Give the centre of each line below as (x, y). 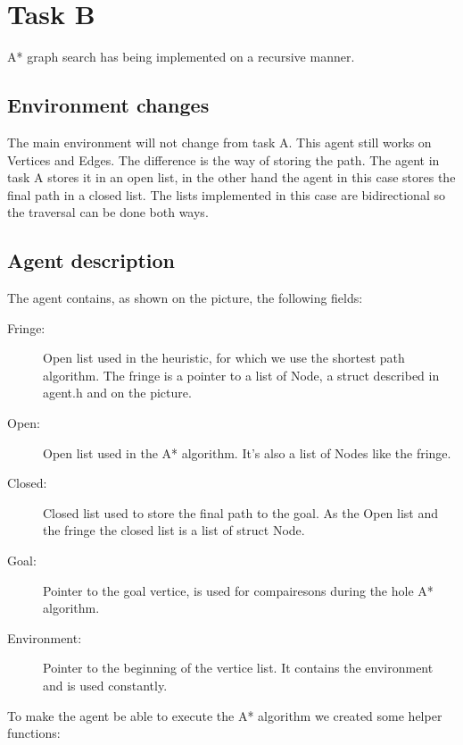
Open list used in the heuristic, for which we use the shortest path (224, 358)
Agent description (91, 260)
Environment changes (108, 105)
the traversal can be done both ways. (108, 212)
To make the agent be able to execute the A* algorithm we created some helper (225, 715)
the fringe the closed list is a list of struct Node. (174, 530)
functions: (34, 733)
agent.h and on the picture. (117, 393)
